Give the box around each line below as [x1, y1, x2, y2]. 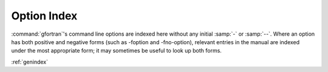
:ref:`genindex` [11, 58, 49, 65]
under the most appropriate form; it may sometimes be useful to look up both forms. [11, 47, 222, 54]
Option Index [11, 9, 78, 22]
